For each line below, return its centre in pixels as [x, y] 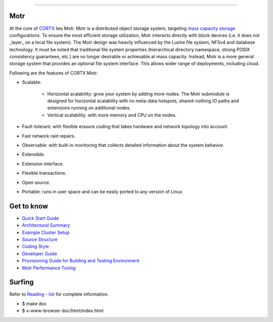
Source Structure [40, 239]
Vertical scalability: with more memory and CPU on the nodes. [112, 115]
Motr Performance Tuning [49, 268]
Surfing [21, 282]
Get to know [29, 206]
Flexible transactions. [44, 173]
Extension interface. [43, 164]
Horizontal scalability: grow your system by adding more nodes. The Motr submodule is [138, 94]
